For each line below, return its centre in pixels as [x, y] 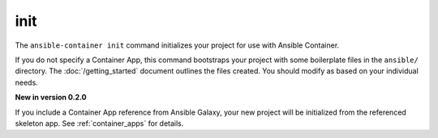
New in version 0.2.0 [51, 98]
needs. [26, 82]
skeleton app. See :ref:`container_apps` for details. [99, 123]
